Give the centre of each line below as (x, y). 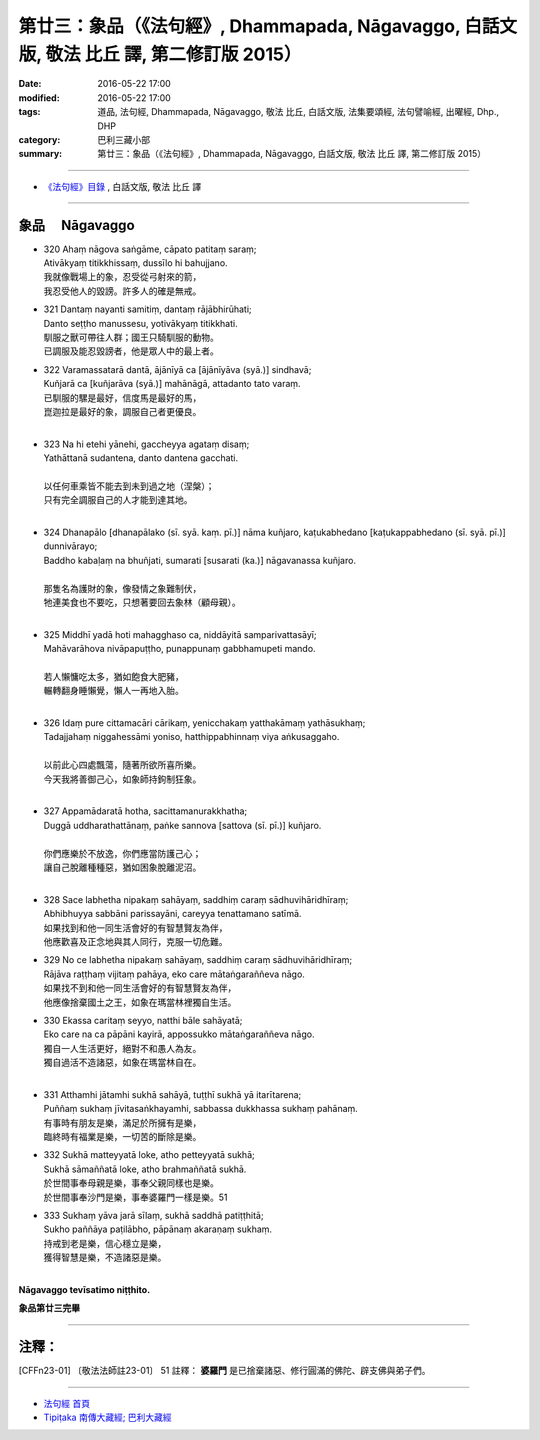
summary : (40, 154)
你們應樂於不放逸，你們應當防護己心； (122, 853)
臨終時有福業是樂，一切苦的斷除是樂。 (122, 1137)
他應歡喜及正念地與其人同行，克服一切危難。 (135, 941)
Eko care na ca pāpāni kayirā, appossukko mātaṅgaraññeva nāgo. (179, 1034)
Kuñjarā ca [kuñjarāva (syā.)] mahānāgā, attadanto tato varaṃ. (172, 384)
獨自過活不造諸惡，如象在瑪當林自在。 (122, 1062)
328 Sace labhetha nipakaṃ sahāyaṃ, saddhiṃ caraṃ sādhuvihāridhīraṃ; (196, 899)
